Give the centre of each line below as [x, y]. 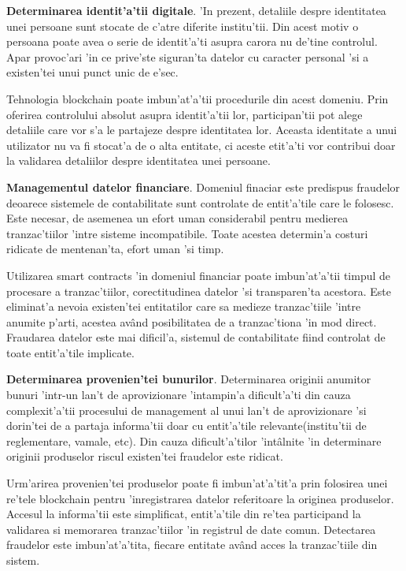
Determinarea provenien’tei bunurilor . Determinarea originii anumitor [189, 379]
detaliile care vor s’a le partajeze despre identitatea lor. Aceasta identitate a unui [202, 130]
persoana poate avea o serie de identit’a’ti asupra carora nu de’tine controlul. [192, 41]
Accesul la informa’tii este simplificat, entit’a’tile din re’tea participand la [184, 514]
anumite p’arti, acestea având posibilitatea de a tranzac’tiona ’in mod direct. [192, 321]
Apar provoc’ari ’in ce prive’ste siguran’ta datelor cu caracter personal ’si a [188, 56]
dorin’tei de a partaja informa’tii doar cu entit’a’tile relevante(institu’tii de [186, 425]
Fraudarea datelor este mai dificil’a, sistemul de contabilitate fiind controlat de [196, 337]
